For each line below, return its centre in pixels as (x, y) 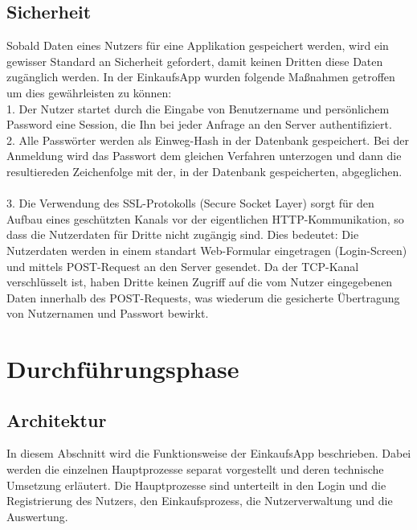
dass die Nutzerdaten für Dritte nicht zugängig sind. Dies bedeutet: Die (183, 234)
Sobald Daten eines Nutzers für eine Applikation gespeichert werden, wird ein (198, 45)
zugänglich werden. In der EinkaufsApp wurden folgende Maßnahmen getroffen (201, 77)
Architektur (57, 419)
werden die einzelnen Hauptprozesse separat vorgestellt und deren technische (195, 469)
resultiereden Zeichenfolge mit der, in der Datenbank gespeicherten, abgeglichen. (204, 171)
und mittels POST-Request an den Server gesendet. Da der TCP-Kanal (183, 266)
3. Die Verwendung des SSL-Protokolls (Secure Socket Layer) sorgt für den (190, 203)
